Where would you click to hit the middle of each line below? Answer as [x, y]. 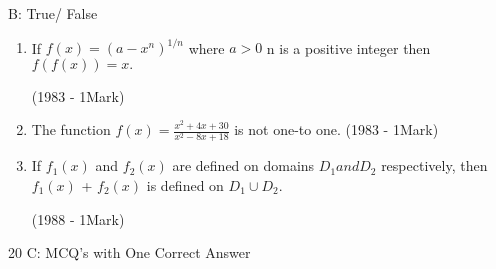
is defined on [185, 185]
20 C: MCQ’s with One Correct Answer [129, 252]
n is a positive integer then [348, 47]
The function [71, 129]
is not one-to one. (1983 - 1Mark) [336, 129]
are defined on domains [243, 165]
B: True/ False [53, 13]
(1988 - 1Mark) [78, 218]
